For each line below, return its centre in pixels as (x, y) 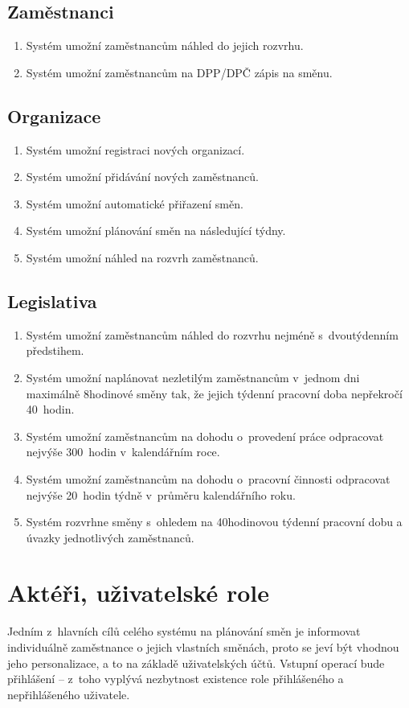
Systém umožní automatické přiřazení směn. (135, 203)
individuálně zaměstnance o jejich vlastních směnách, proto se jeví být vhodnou (203, 647)
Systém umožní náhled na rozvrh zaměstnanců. (142, 257)
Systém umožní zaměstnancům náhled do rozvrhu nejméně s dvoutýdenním (212, 334)
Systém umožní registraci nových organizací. (135, 149)
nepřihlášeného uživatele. (69, 694)
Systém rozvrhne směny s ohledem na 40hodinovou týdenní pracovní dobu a (214, 522)
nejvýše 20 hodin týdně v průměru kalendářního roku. (161, 494)
